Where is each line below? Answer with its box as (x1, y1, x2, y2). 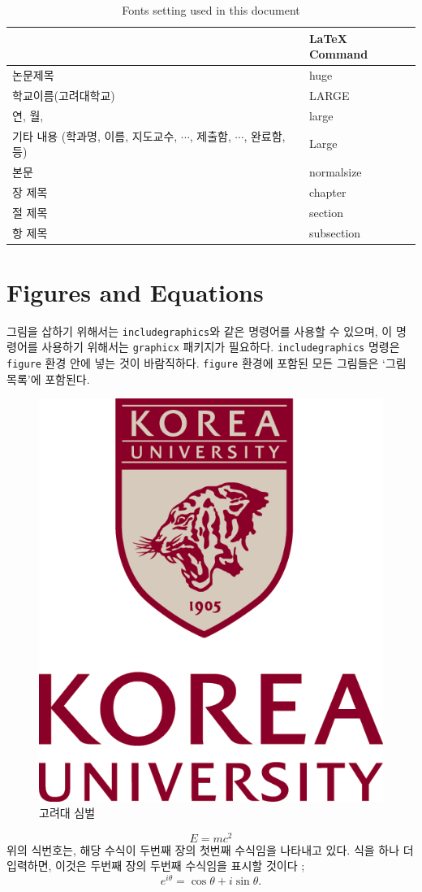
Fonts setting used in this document (122, 2, 300, 18)
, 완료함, (243, 127, 286, 144)
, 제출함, (189, 127, 231, 144)
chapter (308, 183, 347, 200)
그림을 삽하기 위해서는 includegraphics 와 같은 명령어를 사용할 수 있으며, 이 (6, 322, 393, 339)
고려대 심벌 (39, 804, 96, 821)
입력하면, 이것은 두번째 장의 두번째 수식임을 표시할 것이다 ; (6, 857, 305, 874)
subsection (308, 224, 361, 241)
